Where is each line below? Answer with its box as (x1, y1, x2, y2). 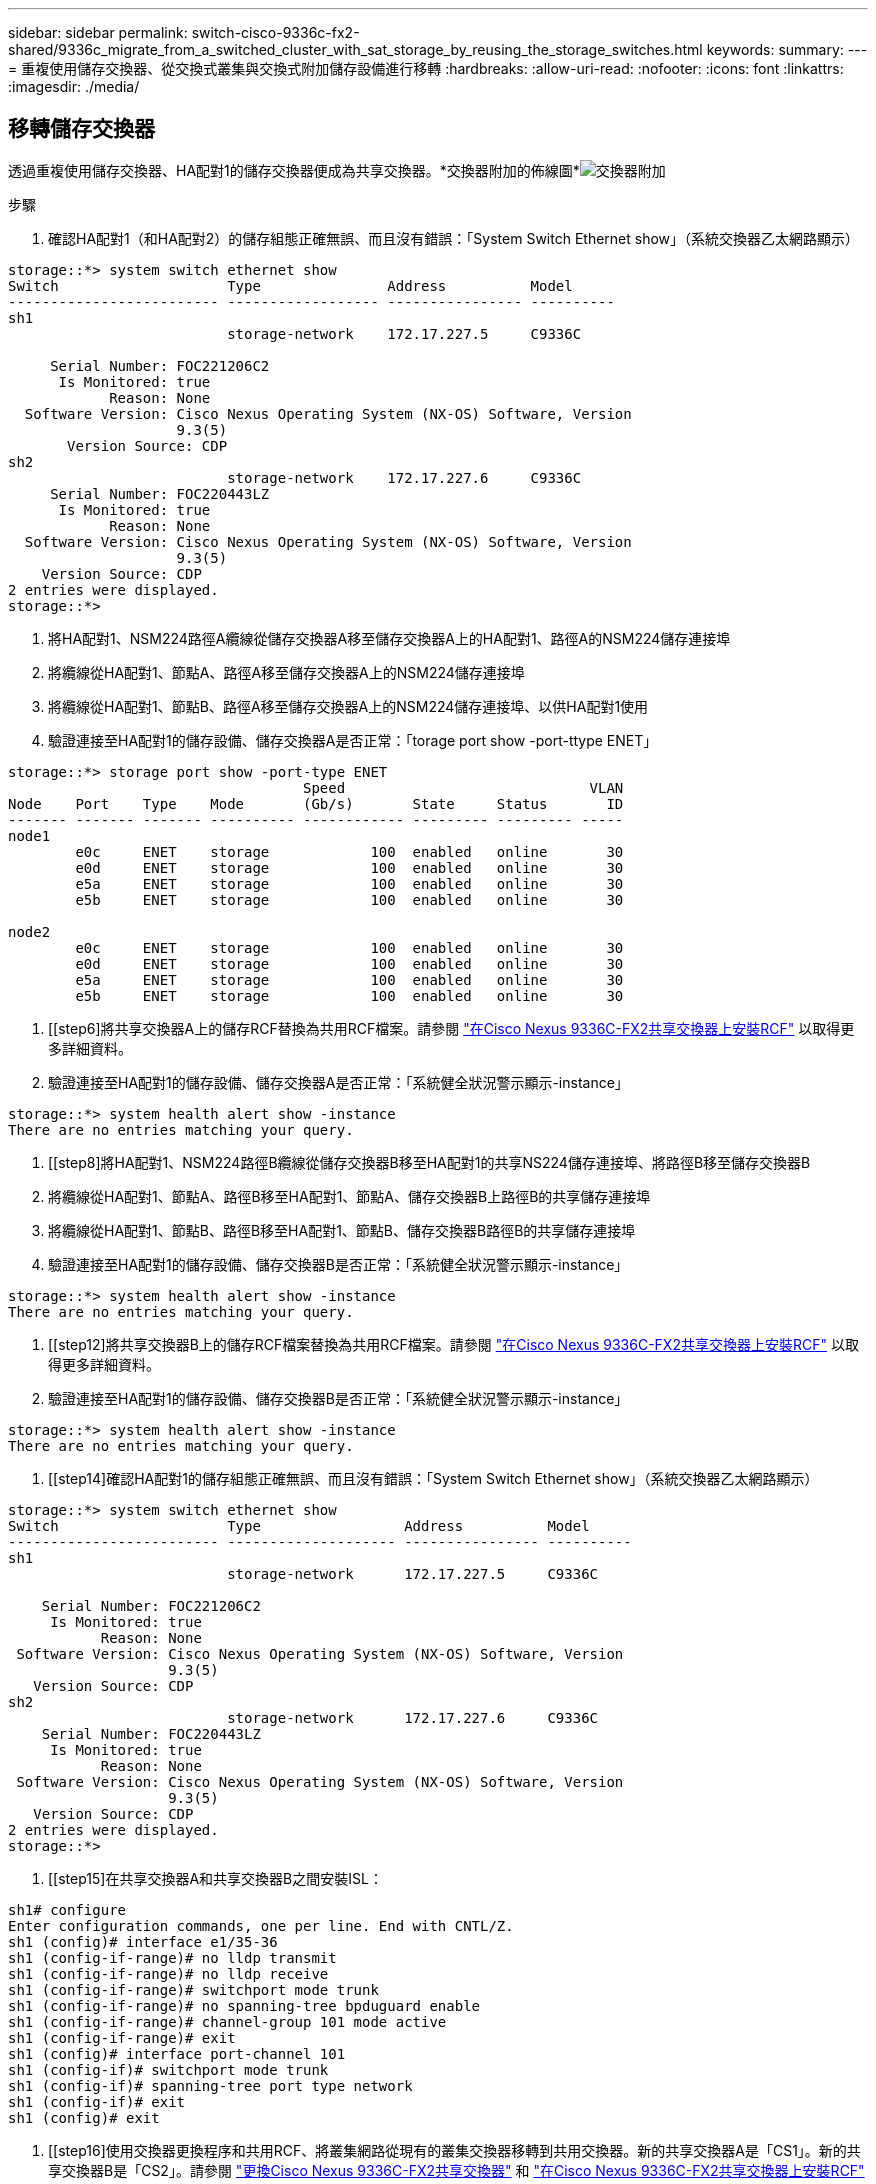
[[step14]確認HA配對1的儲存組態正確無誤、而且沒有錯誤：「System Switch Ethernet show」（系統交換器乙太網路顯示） (48, 1469, 819, 1487)
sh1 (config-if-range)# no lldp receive (8, 1965, 329, 1982)
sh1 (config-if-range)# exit (8, 2029, 236, 2046)
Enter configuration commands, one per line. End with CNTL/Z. (8, 1917, 514, 1934)
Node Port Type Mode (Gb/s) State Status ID (8, 795, 624, 812)
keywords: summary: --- (706, 41, 868, 58)
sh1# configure (8, 1901, 127, 1918)
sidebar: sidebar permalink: (8, 24, 188, 41)
